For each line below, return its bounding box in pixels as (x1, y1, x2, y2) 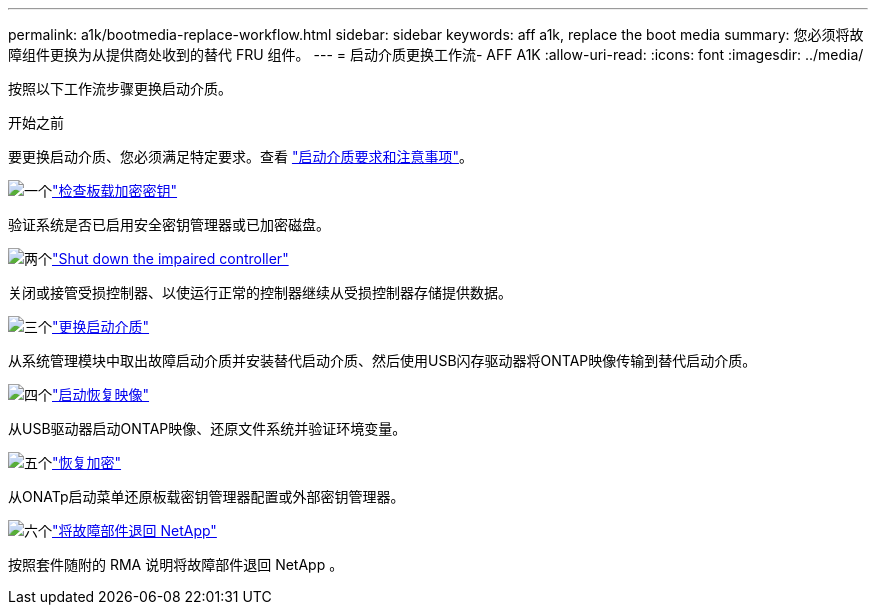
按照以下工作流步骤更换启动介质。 (8, 80, 232, 97)
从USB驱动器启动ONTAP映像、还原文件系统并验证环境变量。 (8, 420, 407, 437)
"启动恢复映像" (52, 386, 150, 403)
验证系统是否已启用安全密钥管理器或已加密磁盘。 (8, 216, 330, 233)
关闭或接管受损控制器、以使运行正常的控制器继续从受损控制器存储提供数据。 (8, 284, 512, 301)
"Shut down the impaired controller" (52, 250, 289, 267)
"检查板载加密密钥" (52, 182, 178, 199)
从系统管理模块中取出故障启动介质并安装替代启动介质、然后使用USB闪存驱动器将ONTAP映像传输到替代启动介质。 (8, 352, 757, 369)
